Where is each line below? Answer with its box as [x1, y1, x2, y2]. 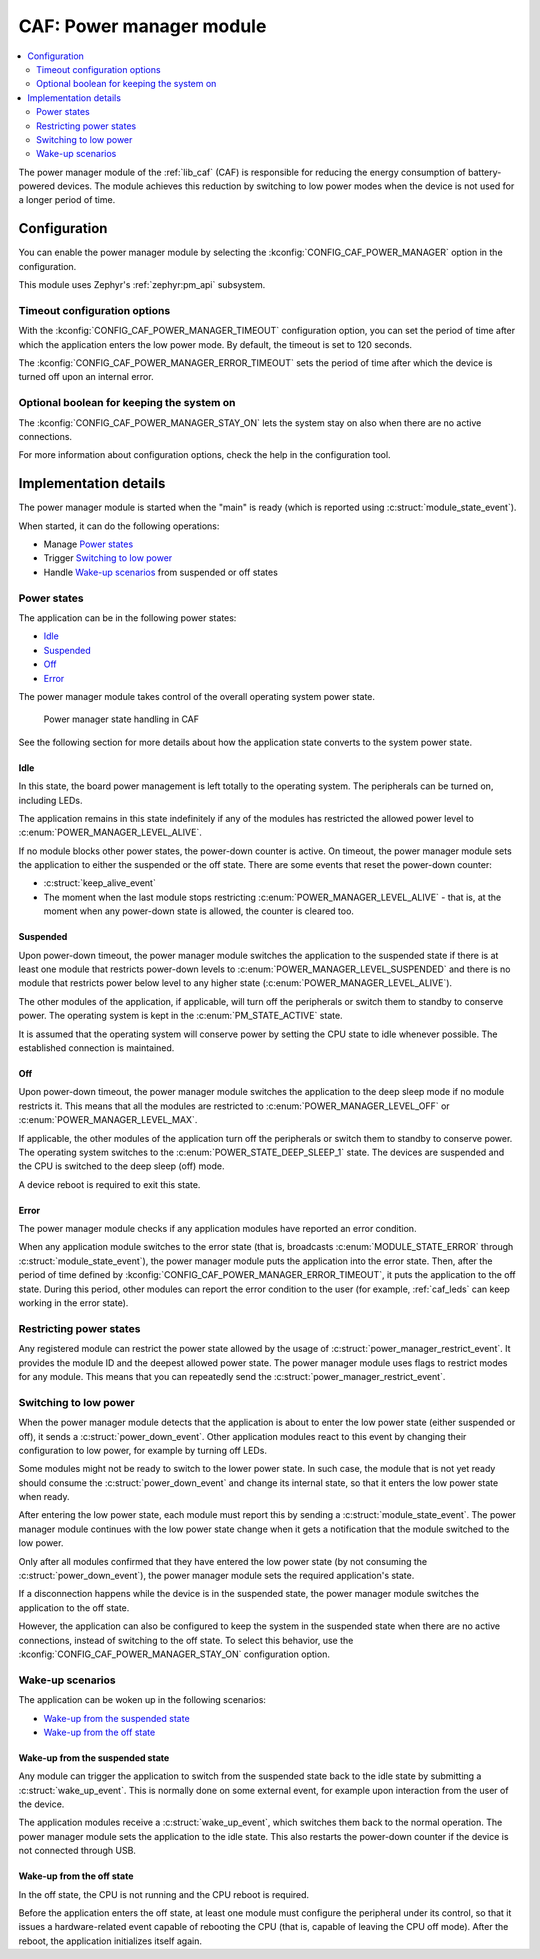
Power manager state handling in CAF [43, 713, 200, 725]
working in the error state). [18, 1297, 129, 1309]
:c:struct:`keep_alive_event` [43, 877, 157, 889]
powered [18, 180, 55, 192]
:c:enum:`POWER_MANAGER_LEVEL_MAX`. [18, 1114, 198, 1126]
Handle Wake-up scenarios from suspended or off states [43, 566, 279, 578]
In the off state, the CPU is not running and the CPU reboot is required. [18, 1888, 310, 1900]
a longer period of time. [18, 194, 116, 206]
